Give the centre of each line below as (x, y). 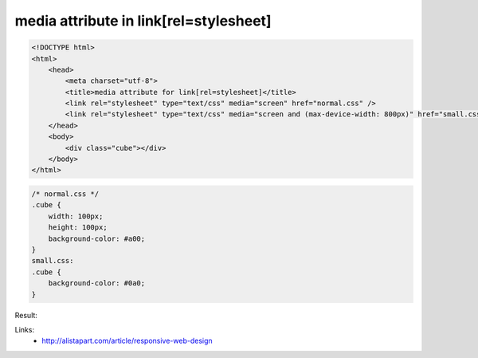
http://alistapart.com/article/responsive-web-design (127, 341)
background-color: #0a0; (97, 283)
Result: (26, 315)
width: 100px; (76, 216)
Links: (25, 329)
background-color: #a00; (97, 238)
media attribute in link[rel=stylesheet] (143, 21)
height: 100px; (78, 228)
